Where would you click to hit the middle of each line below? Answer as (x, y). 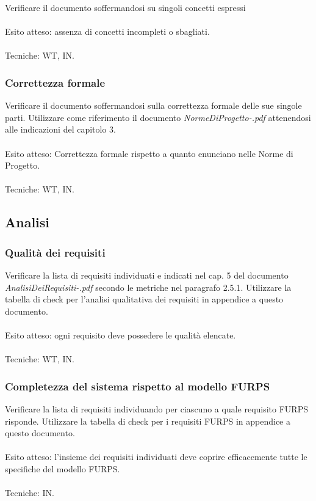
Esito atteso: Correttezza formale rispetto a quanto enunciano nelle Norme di (149, 153)
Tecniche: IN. (30, 493)
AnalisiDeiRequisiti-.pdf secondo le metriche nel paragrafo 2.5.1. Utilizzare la (148, 287)
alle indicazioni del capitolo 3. (61, 129)
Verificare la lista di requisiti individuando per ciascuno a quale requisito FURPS (156, 408)
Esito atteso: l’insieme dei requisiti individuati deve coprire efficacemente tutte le (156, 457)
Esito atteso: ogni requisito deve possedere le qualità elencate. (120, 335)
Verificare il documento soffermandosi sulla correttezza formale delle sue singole (153, 105)
